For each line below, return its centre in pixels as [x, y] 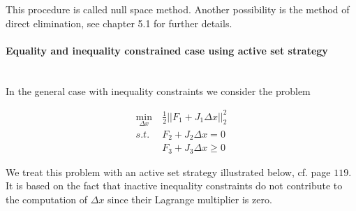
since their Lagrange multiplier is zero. [190, 199]
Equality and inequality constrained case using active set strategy [167, 50]
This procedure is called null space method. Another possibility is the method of [178, 9]
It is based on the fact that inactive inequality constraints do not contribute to [174, 185]
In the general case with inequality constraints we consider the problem [158, 90]
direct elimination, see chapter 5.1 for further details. [119, 23]
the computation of [47, 199]
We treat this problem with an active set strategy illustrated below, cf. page [168, 172]
